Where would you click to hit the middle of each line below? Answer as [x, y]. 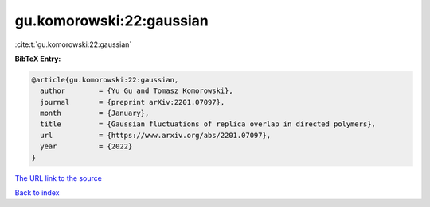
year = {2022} [86, 146]
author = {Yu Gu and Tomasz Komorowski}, [137, 91]
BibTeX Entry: [38, 59]
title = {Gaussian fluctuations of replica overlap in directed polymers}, [208, 124]
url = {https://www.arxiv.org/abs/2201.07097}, [156, 135]
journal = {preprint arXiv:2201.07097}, [133, 102]
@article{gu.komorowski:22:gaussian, [105, 80]
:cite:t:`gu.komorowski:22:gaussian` [73, 44]
